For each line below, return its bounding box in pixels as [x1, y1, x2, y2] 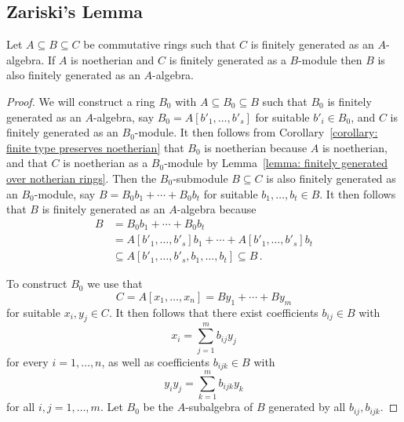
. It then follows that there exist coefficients [108, 304, 318, 320]
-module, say [34, 185, 96, 202]
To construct [6, 275, 67, 292]
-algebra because [177, 201, 257, 217]
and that [6, 155, 48, 171]
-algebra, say [93, 108, 155, 125]
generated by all [268, 398, 346, 415]
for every [6, 353, 49, 369]
